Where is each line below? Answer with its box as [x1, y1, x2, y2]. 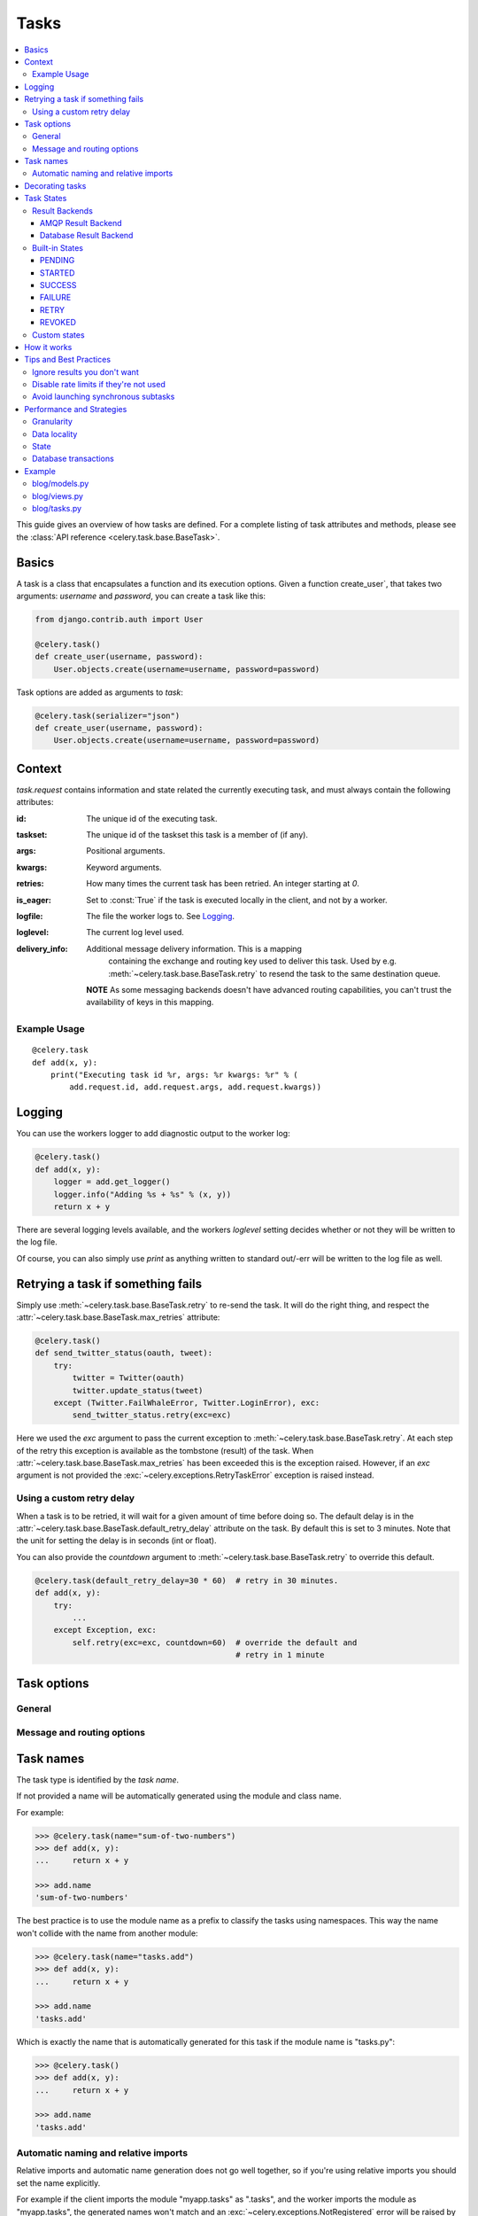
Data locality [32, 428, 78, 439]
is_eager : [16, 894, 52, 905]
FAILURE [40, 293, 72, 303]
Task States [24, 193, 67, 204]
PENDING [40, 255, 75, 266]
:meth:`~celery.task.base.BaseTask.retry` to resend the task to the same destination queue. [108, 968, 441, 979]
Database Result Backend [40, 230, 134, 241]
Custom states [32, 329, 85, 340]
